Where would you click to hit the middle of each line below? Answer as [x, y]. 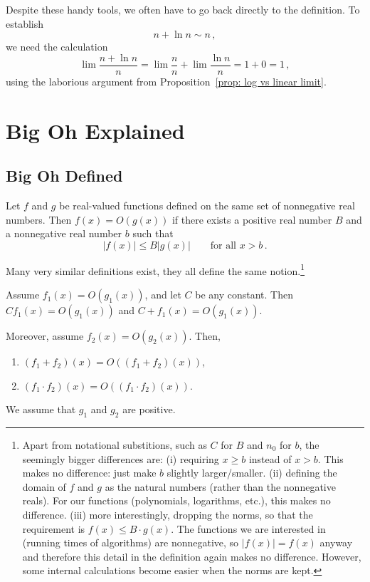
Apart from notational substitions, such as [115, 445]
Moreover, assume [45, 336]
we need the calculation [57, 47]
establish [25, 23]
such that [153, 233]
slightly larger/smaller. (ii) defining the [252, 473]
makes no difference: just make [89, 473]
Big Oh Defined [64, 176]
